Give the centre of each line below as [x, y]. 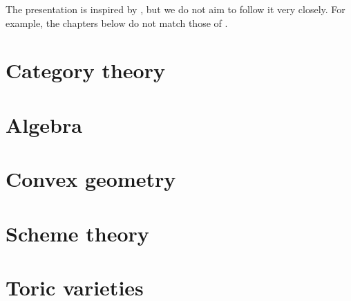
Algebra [44, 124]
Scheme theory [77, 233]
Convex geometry [91, 179]
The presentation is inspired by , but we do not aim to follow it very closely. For [175, 9]
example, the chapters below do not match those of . [117, 22]
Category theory [85, 70]
